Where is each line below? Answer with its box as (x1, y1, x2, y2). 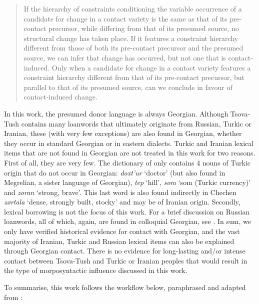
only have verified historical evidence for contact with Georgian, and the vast (4, 226, 240, 236)
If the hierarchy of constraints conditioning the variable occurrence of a (23, 3, 242, 13)
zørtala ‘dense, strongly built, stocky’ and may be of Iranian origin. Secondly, (4, 196, 240, 207)
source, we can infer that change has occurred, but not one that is (23, 52, 226, 62)
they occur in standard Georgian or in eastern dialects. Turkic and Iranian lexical (4, 137, 254, 148)
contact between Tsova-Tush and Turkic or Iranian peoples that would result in (4, 255, 247, 265)
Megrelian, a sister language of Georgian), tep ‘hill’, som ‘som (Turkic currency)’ (4, 177, 251, 187)
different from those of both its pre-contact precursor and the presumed (23, 42, 243, 53)
